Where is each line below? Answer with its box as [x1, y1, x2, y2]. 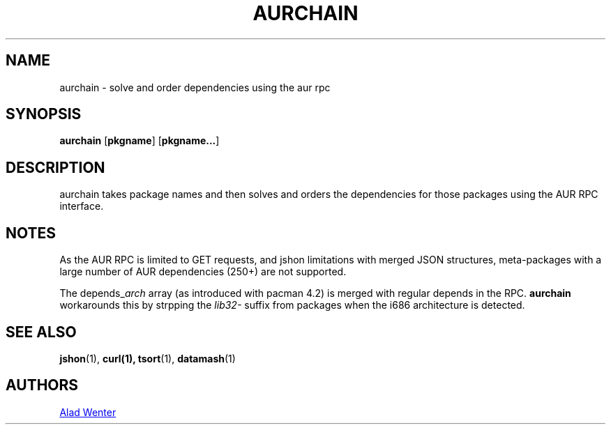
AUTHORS [6, 376, 79, 394]
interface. [59, 200, 104, 213]
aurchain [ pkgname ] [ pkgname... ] [59, 135, 220, 147]
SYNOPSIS [6, 105, 82, 123]
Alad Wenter [59, 406, 116, 418]
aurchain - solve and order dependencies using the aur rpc [59, 81, 331, 93]
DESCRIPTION [6, 158, 105, 176]
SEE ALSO [6, 323, 77, 341]
